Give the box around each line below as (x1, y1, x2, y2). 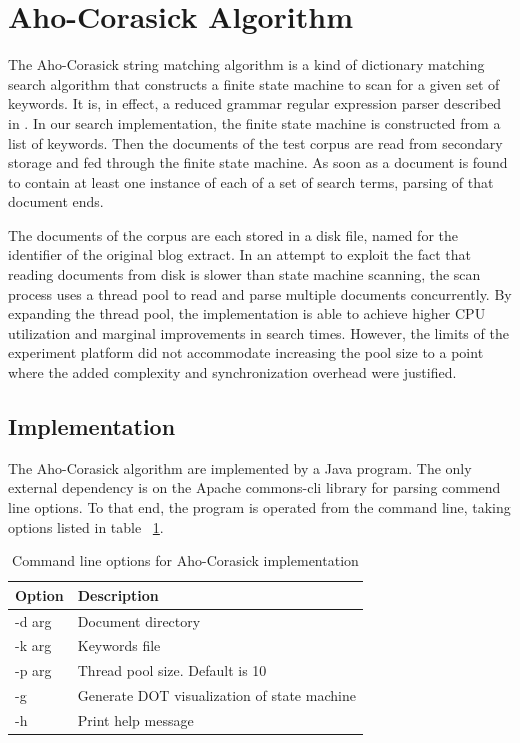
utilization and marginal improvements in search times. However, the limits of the (8, 322, 509, 343)
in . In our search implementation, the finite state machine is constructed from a (8, 112, 501, 133)
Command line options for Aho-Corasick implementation (12, 550, 359, 571)
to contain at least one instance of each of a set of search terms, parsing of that (8, 171, 494, 192)
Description (77, 584, 159, 605)
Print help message (77, 710, 194, 731)
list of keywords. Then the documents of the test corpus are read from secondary (8, 132, 503, 153)
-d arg (15, 610, 52, 631)
